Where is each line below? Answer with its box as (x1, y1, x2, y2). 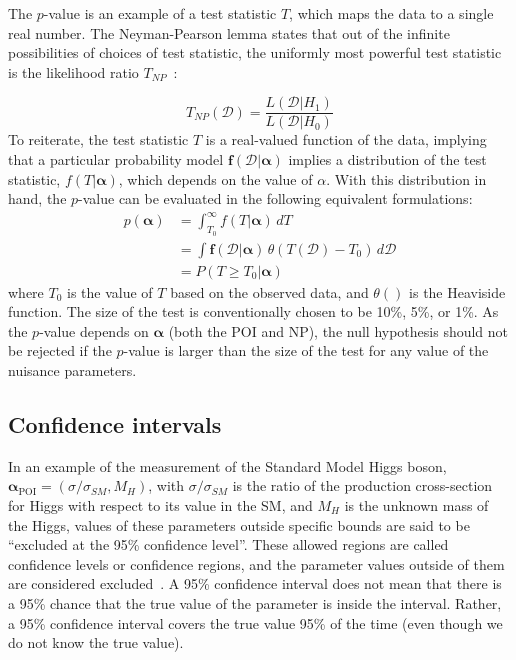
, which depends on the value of (118, 168, 313, 189)
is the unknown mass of (344, 494, 489, 515)
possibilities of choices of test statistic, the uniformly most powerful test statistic (8, 42, 502, 63)
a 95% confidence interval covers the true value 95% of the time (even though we (8, 612, 503, 633)
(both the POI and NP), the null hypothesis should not (168, 320, 509, 341)
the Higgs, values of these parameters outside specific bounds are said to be (8, 514, 470, 535)
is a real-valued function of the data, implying (205, 129, 487, 150)
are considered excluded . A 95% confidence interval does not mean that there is (8, 573, 502, 594)
